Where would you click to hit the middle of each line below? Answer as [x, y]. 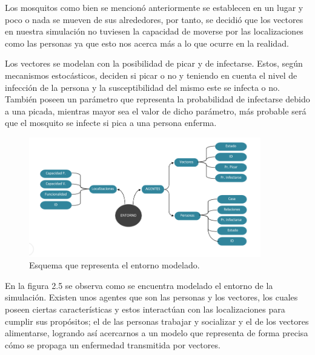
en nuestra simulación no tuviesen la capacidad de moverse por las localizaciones [154, 31]
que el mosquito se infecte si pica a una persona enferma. [111, 123]
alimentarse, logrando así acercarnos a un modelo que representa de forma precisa [157, 333]
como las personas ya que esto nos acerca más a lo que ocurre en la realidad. [147, 43]
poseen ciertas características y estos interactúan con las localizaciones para [145, 309]
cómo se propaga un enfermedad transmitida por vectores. [113, 344]
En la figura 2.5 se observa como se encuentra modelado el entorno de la [139, 285]
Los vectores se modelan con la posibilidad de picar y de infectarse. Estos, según [154, 63]
